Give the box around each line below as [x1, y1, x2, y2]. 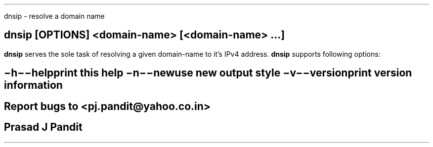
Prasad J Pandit [4, 121, 83, 134]
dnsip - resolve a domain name [4, 12, 105, 20]
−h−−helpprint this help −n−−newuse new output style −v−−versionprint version [4, 67, 412, 79]
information [4, 79, 63, 92]
